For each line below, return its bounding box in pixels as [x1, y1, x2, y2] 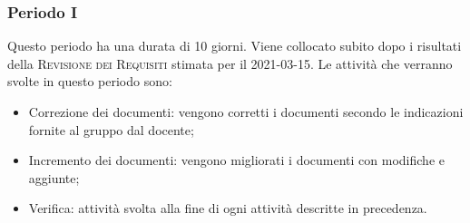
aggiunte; [28, 168, 80, 187]
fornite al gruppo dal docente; [28, 120, 194, 139]
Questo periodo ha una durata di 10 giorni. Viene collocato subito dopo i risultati [7, 36, 462, 55]
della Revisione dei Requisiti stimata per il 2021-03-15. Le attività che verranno [7, 53, 453, 73]
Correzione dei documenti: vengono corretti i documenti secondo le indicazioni [28, 102, 464, 121]
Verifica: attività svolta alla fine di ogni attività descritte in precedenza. [28, 199, 427, 218]
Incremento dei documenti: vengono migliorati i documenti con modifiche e [28, 150, 445, 170]
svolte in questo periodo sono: [7, 72, 172, 91]
